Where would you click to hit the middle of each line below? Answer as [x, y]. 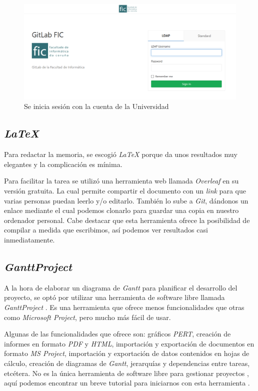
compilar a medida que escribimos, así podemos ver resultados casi [106, 230]
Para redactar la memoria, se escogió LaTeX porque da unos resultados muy [121, 154]
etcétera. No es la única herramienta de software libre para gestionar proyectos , [126, 373]
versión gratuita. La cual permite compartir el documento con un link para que [125, 191]
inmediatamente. [29, 240]
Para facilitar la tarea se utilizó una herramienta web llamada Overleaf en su [121, 181]
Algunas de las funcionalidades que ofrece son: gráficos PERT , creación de [117, 334]
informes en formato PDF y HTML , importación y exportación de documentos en [129, 343]
